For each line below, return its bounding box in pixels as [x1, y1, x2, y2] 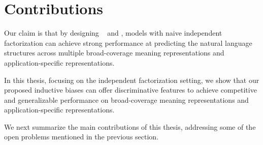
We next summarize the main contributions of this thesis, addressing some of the [4, 121, 256, 132]
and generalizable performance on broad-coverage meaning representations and [4, 94, 249, 105]
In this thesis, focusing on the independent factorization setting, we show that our [4, 74, 259, 85]
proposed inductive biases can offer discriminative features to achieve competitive [4, 84, 257, 95]
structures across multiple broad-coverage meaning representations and [4, 47, 224, 58]
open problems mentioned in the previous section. [4, 131, 159, 142]
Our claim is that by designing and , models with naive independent [4, 27, 222, 38]
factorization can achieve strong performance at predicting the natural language [4, 37, 252, 48]
